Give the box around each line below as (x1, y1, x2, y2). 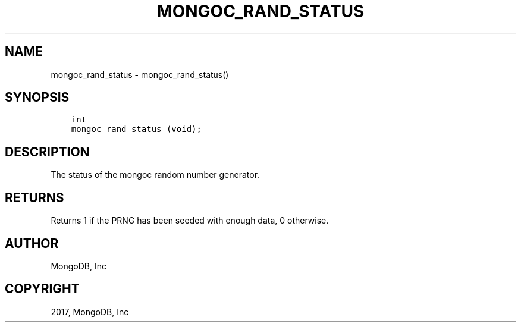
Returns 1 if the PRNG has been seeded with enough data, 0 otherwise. (51, 215, 329, 226)
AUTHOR (5, 235, 59, 251)
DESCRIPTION (5, 144, 90, 159)
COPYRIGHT (5, 281, 80, 297)
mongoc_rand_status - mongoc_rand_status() (51, 69, 229, 80)
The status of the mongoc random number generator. (51, 169, 260, 180)
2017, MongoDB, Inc (51, 306, 129, 317)
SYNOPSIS (5, 90, 70, 105)
